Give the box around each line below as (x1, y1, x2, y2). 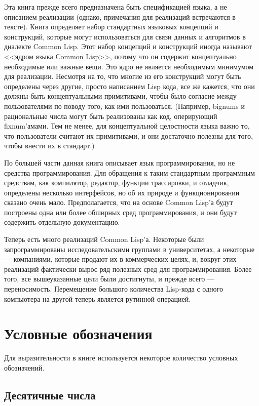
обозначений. (4, 362, 45, 373)
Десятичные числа (4, 387, 96, 402)
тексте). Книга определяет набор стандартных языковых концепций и (4, 21, 218, 32)
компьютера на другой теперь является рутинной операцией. (4, 293, 191, 304)
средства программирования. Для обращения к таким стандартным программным (4, 167, 255, 178)
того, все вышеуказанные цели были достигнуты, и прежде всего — (4, 273, 214, 284)
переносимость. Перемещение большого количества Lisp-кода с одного (4, 283, 223, 294)
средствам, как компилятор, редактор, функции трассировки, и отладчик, (4, 177, 229, 188)
